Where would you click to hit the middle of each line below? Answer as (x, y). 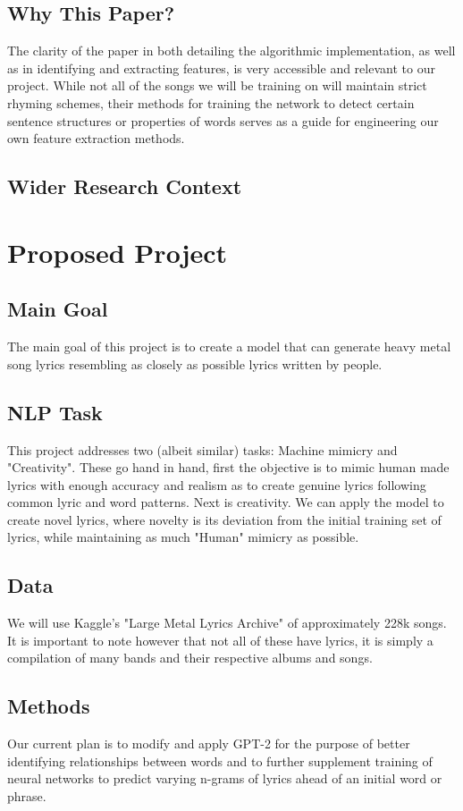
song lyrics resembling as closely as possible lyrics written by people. (195, 363)
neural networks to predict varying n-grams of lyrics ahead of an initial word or (225, 778)
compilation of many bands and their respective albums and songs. (190, 658)
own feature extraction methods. (96, 138)
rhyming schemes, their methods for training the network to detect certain (211, 102)
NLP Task (55, 412)
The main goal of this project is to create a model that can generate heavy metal (229, 346)
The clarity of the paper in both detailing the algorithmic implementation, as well (231, 51)
